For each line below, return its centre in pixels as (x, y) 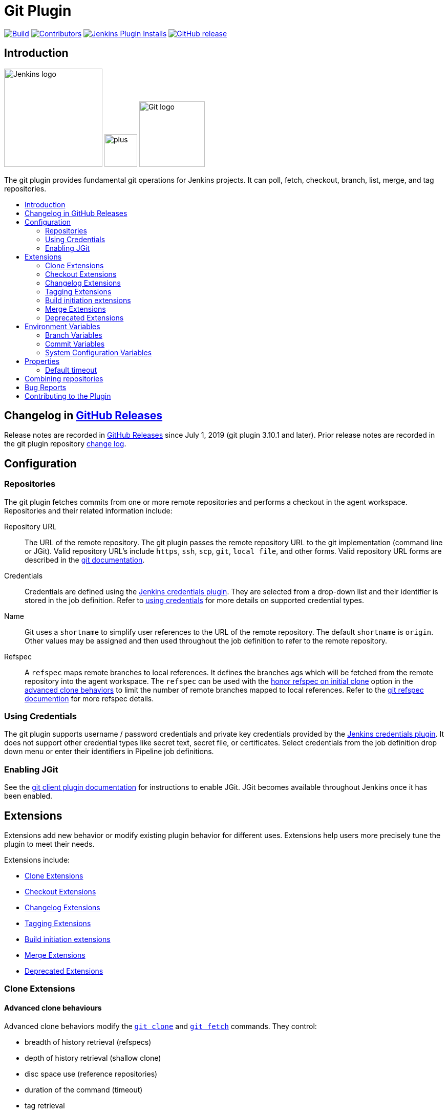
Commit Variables (75, 344)
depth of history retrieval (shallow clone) (93, 1058)
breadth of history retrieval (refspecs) (88, 1042)
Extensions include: (37, 860)
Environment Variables (62, 326)
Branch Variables (74, 335)
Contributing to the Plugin (68, 396)
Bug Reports (46, 387)
